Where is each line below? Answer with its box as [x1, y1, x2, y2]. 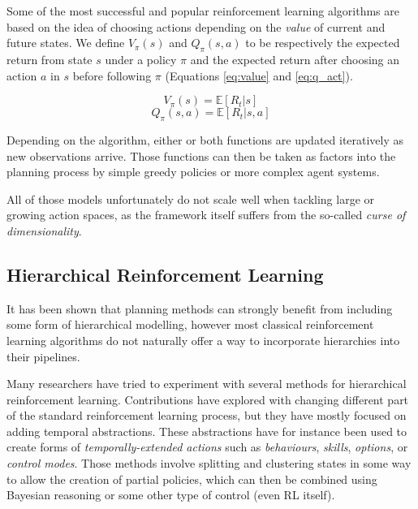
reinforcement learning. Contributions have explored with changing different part [6, 390, 409, 408]
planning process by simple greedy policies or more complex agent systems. [6, 163, 380, 180]
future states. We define [6, 34, 125, 51]
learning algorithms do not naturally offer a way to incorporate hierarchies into [6, 331, 400, 348]
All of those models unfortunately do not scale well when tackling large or [6, 190, 375, 207]
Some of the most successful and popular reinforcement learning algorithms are [6, 2, 400, 19]
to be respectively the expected [245, 34, 400, 51]
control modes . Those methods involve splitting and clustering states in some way [6, 455, 412, 472]
